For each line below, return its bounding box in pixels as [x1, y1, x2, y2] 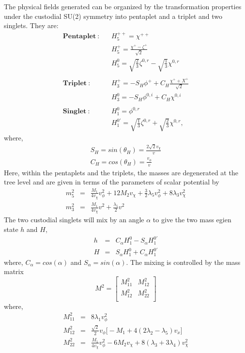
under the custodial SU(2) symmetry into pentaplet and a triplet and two [4, 11, 223, 21]
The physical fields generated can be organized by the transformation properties [4, 1, 242, 11]
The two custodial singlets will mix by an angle [4, 215, 144, 225]
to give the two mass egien [153, 215, 231, 225]
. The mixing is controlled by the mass [126, 257, 241, 267]
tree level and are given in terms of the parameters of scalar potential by [4, 177, 219, 187]
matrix [4, 266, 24, 276]
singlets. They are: [4, 20, 59, 31]
